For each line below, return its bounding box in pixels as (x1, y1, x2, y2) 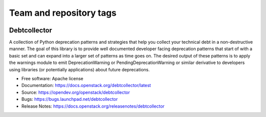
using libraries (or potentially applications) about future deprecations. (9, 66, 150, 72)
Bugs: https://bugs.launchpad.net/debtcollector (21, 96, 118, 102)
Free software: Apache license (21, 76, 84, 82)
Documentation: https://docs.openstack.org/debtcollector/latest (21, 83, 151, 88)
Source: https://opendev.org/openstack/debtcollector (21, 89, 130, 95)
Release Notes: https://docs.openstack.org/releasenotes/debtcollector (21, 103, 165, 109)
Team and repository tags (9, 7, 117, 18)
